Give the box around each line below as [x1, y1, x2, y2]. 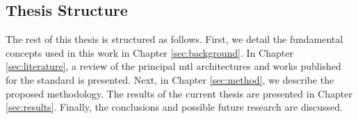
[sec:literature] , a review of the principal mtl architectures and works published [6, 59, 341, 73]
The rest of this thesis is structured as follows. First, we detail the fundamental [6, 32, 343, 46]
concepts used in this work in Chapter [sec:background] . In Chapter [6, 45, 293, 59]
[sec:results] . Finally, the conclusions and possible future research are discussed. [6, 100, 343, 114]
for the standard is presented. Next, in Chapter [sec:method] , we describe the [6, 72, 334, 86]
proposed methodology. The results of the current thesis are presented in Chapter [6, 86, 352, 100]
